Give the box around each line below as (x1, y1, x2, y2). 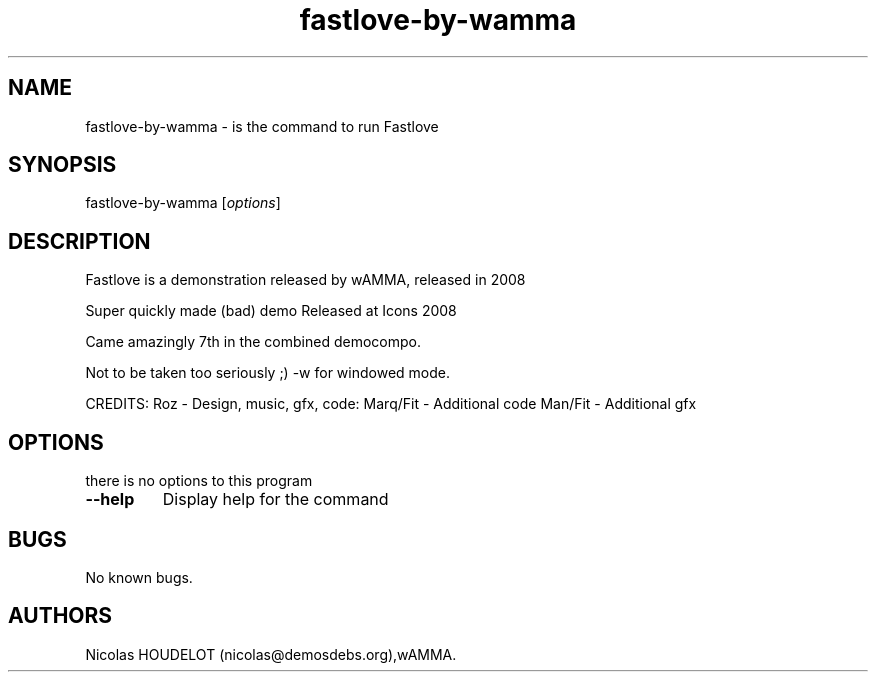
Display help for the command (162, 489, 389, 510)
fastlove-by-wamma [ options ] (85, 194, 281, 212)
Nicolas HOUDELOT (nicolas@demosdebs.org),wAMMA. (85, 645, 457, 663)
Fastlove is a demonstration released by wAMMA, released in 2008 (85, 271, 526, 289)
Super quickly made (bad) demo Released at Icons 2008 (85, 302, 457, 320)
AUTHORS (8, 603, 113, 629)
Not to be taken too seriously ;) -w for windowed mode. (85, 364, 451, 382)
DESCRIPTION (8, 228, 151, 254)
